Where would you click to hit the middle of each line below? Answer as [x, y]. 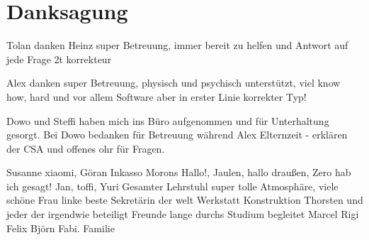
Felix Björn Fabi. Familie [61, 228]
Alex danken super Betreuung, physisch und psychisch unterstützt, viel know [174, 83]
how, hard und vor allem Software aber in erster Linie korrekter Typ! [157, 96]
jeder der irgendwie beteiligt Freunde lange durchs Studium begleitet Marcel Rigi [183, 214]
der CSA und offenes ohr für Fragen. [86, 148]
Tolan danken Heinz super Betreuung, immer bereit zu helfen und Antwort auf [177, 45]
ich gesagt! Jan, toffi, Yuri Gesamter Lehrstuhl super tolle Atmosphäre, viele [172, 186]
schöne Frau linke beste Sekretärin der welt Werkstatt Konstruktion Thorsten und [185, 200]
